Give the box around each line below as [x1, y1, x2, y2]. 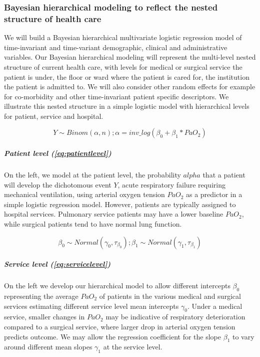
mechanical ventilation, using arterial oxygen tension [4, 189, 165, 200]
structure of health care [4, 12, 101, 25]
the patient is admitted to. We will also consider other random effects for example [4, 81, 255, 92]
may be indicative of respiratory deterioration [105, 311, 245, 322]
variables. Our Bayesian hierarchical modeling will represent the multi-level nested [4, 52, 256, 62]
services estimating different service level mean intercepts [4, 300, 179, 311]
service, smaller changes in [4, 311, 85, 322]
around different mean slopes [4, 341, 92, 352]
